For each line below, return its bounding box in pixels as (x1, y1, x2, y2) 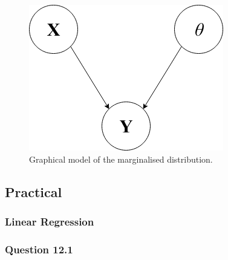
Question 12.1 (5, 241, 73, 256)
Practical (5, 182, 62, 201)
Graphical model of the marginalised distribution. (29, 152, 213, 165)
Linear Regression (5, 213, 94, 229)
